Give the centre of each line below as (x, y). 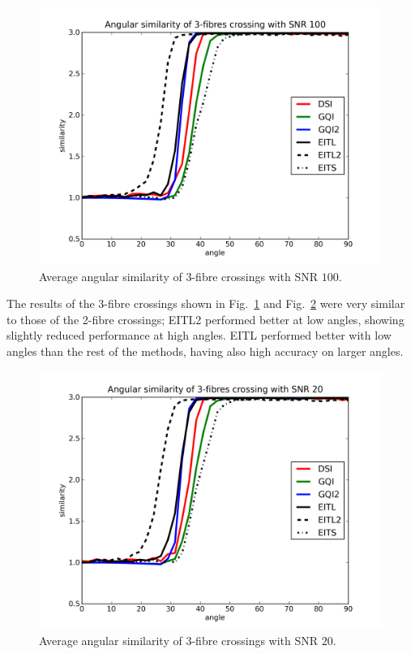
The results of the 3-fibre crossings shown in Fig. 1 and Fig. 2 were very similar (206, 303)
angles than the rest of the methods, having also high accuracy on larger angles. (205, 351)
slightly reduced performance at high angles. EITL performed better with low (199, 335)
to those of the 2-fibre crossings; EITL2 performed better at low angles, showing (205, 319)
